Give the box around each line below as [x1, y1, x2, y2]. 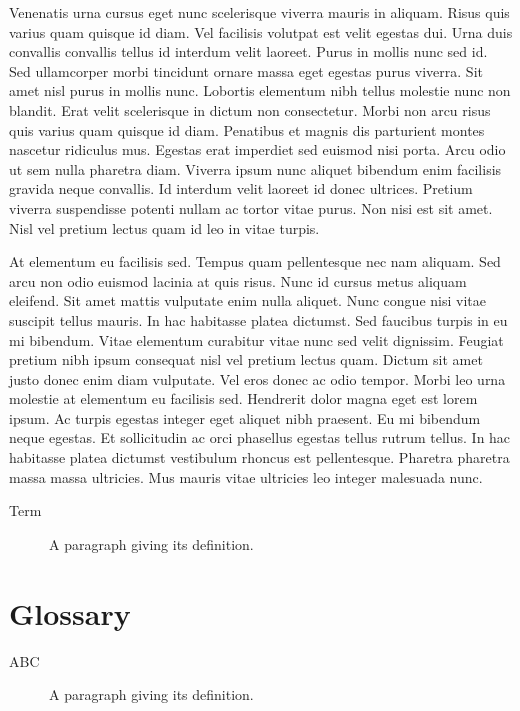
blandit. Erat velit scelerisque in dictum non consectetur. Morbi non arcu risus [9, 99, 491, 120]
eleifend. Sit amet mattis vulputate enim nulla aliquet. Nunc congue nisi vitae [9, 290, 486, 311]
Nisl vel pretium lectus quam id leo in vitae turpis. [9, 217, 320, 238]
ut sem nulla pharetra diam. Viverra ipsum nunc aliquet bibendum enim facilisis [9, 158, 502, 179]
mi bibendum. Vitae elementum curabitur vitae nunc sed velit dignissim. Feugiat [9, 329, 504, 350]
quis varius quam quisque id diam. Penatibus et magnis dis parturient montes [9, 119, 485, 140]
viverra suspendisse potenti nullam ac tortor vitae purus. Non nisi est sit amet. [9, 197, 493, 218]
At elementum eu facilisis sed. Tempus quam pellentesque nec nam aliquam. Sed [9, 251, 501, 272]
